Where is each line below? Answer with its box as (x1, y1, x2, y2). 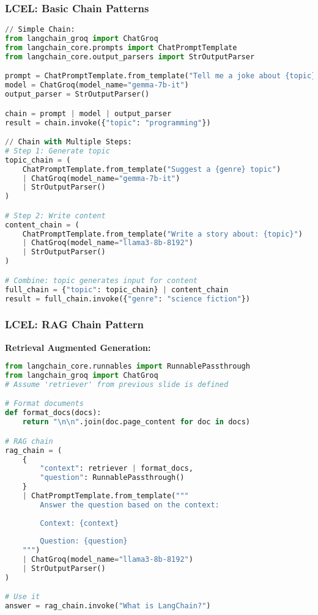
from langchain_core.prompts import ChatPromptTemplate (5, 43, 237, 52)
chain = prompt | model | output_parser (5, 109, 172, 118)
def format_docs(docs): (5, 408, 102, 418)
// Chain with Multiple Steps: (5, 138, 132, 147)
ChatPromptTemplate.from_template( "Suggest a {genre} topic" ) (22, 164, 281, 174)
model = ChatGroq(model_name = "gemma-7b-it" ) (5, 81, 189, 90)
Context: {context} (40, 518, 119, 528)
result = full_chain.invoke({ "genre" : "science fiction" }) (5, 294, 250, 303)
